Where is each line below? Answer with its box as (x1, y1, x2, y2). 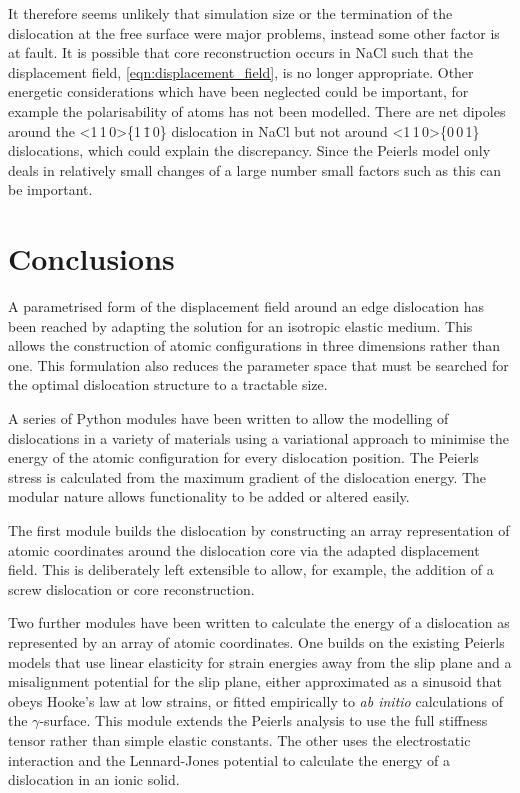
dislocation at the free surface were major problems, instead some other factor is (8, 22, 500, 43)
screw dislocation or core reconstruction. (8, 578, 255, 599)
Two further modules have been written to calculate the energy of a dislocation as (8, 612, 510, 633)
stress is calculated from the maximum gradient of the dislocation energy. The (8, 466, 487, 487)
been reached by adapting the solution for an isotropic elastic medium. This (8, 315, 473, 336)
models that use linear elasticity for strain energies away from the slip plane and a (8, 651, 512, 672)
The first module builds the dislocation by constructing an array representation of (8, 520, 510, 540)
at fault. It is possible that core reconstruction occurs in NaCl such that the (8, 42, 473, 63)
